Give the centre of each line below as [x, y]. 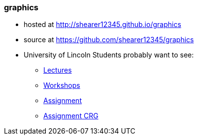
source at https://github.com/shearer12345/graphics [109, 40]
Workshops [62, 85]
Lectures [58, 70]
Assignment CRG [71, 116]
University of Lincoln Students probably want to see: [109, 55]
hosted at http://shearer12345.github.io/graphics [102, 25]
